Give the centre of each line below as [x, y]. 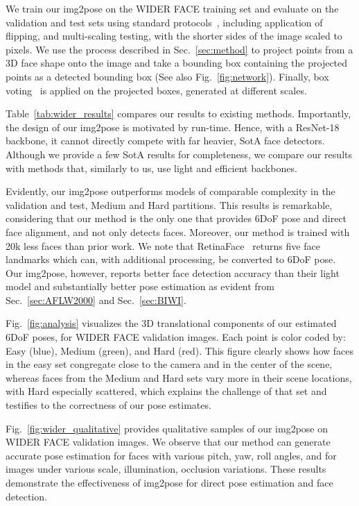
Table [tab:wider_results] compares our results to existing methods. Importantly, [178, 113]
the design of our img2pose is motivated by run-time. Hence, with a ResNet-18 [173, 127]
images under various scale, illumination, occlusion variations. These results [166, 469]
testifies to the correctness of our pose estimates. [108, 405]
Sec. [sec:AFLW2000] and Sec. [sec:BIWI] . [96, 300]
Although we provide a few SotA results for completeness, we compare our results [179, 154]
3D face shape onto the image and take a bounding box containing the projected [177, 63]
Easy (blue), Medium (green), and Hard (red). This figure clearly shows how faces [180, 350]
